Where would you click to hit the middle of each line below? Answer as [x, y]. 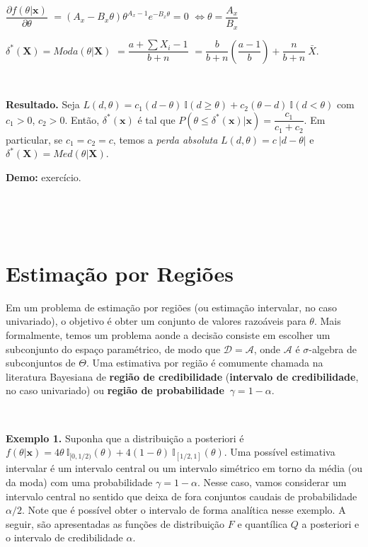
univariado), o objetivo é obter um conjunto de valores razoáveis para [156, 321]
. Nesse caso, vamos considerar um [272, 482]
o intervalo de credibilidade [64, 537]
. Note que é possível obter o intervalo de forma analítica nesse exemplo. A [184, 510]
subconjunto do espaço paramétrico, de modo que [113, 349]
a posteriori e [330, 523]
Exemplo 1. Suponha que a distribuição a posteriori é [125, 438]
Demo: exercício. [44, 177]
